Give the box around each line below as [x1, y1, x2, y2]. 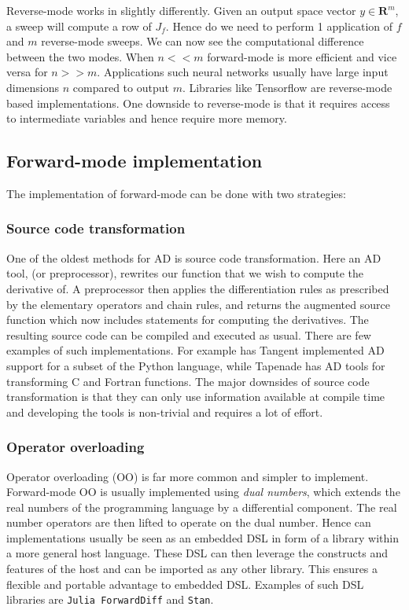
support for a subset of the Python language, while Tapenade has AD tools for [6, 357, 385, 373]
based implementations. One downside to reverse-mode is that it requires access [6, 94, 390, 111]
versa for [6, 64, 48, 80]
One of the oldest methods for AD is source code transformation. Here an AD [6, 249, 381, 266]
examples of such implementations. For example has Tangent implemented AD [6, 342, 385, 358]
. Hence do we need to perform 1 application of [165, 17, 393, 34]
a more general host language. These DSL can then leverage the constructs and [6, 545, 388, 561]
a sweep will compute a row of [6, 17, 152, 34]
